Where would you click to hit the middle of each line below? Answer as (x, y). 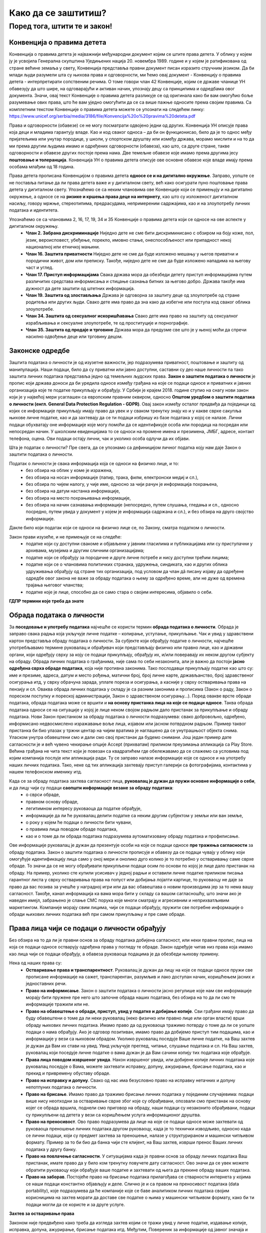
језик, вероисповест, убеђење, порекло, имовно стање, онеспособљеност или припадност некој (129, 240)
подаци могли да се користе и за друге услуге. (75, 1204)
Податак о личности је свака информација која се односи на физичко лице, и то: (94, 463)
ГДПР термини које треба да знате (47, 601)
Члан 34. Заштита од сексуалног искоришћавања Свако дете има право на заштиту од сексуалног (132, 316)
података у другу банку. (51, 1149)
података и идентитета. (34, 210)
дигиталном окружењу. (34, 226)
